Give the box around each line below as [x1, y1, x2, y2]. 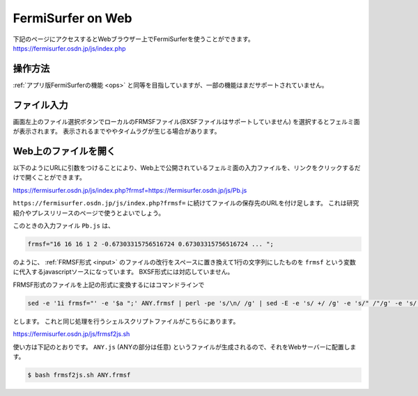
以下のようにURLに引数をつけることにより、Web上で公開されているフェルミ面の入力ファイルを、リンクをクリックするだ [13, 164, 361, 172]
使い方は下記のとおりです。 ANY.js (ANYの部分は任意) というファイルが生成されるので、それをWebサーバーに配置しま [13, 342, 357, 351]
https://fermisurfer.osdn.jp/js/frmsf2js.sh [13, 330, 130, 338]
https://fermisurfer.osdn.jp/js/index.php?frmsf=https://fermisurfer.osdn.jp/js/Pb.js [13, 186, 247, 194]
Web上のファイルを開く [13, 145, 116, 157]
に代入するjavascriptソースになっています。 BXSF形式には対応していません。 [13, 268, 234, 276]
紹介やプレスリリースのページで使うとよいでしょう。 [13, 209, 165, 217]
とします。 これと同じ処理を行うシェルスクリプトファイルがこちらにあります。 [13, 317, 240, 325]
